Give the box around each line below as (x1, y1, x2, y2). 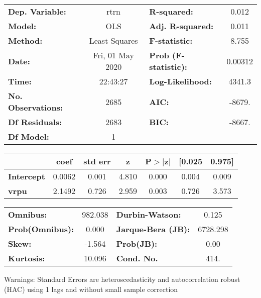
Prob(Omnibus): (8, 223, 74, 235)
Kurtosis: (8, 252, 45, 264)
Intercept (8, 170, 45, 182)
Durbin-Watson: (116, 209, 181, 220)
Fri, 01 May (93, 49, 134, 61)
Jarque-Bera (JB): (116, 223, 190, 235)
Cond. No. (116, 252, 158, 264)
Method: (8, 35, 43, 46)
